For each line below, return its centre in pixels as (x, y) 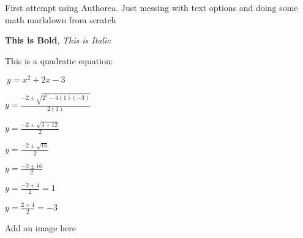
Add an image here (40, 228)
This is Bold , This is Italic (58, 40)
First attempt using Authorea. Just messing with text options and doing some (151, 7)
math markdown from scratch (61, 19)
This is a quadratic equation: (59, 60)
